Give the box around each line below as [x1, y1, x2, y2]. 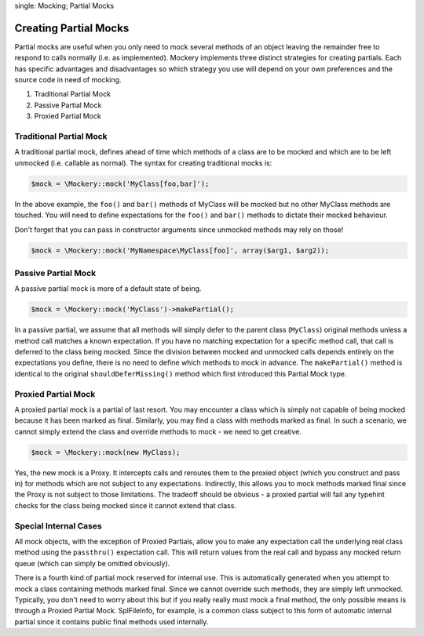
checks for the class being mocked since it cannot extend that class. [14, 500, 237, 510]
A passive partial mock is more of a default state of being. [14, 284, 202, 293]
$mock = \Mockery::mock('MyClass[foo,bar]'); [31, 179, 210, 188]
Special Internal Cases [14, 520, 102, 531]
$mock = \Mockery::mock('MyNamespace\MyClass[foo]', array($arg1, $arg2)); [31, 245, 330, 255]
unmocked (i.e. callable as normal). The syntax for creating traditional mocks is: [14, 158, 272, 168]
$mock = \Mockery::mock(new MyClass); [31, 448, 181, 456]
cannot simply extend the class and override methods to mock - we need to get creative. [14, 427, 302, 436]
